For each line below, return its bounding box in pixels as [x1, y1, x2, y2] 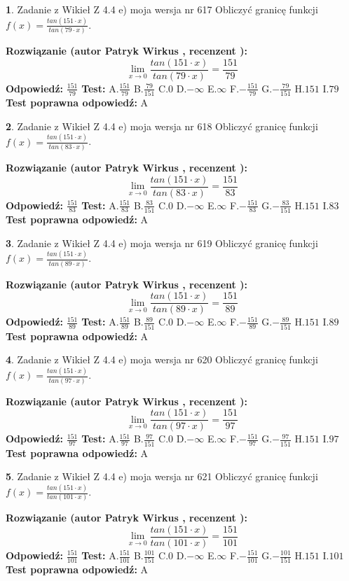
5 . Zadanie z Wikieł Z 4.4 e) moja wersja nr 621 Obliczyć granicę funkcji [6, 469, 318, 484]
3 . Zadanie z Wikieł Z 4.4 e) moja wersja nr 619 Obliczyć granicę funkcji [6, 235, 318, 250]
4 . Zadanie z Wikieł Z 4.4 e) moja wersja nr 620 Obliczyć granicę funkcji [6, 352, 318, 367]
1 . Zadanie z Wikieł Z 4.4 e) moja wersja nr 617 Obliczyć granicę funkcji [6, 2, 318, 16]
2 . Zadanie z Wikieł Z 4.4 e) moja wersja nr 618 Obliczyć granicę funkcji [6, 118, 318, 133]
